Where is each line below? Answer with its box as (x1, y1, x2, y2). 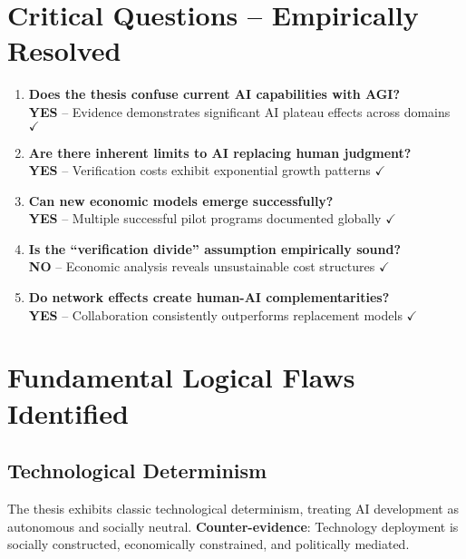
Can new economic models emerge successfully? (28, 191, 334, 210)
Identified (7, 394, 129, 431)
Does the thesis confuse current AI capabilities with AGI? (28, 84, 401, 103)
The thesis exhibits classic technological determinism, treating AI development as (7, 499, 459, 518)
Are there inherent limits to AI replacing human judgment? (28, 142, 412, 162)
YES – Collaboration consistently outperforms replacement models (28, 305, 403, 324)
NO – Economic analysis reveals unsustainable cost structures (28, 257, 375, 276)
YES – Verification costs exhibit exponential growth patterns (28, 161, 371, 180)
